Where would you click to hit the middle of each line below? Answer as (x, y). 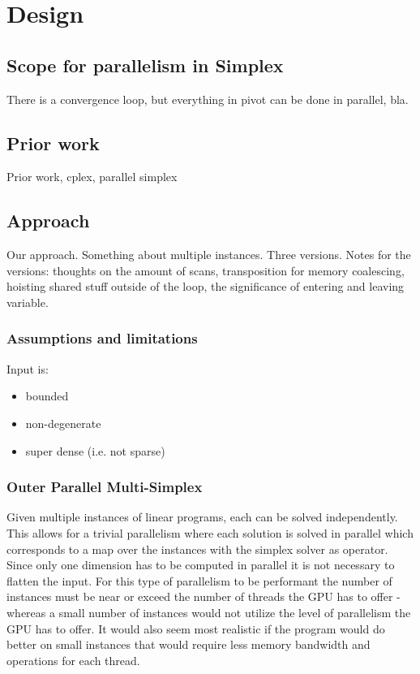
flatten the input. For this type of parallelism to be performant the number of (199, 580)
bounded (47, 396)
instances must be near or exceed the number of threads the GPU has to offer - (204, 596)
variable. (28, 302)
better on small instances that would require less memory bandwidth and (189, 644)
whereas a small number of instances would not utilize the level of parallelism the (209, 612)
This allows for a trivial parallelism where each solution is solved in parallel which (210, 532)
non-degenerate (63, 423)
